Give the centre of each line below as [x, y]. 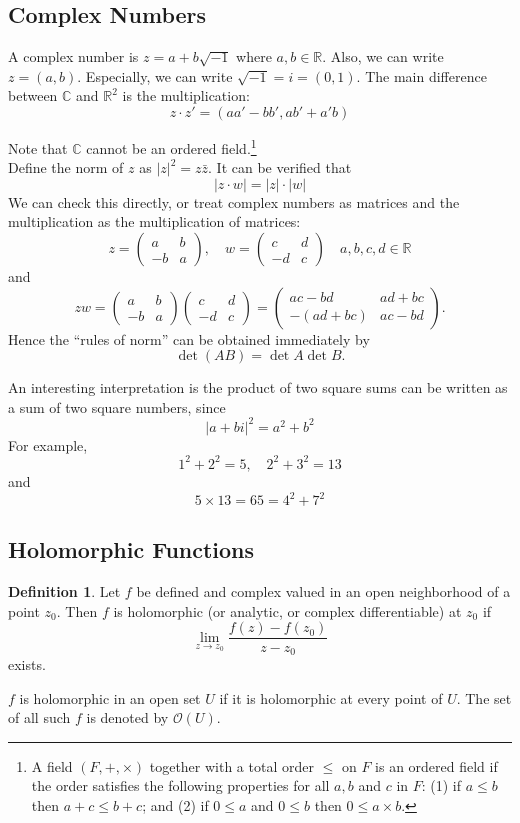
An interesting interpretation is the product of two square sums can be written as [258, 387]
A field [52, 765]
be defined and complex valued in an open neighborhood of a [323, 591]
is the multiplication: [186, 95]
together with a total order [231, 765]
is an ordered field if [436, 765]
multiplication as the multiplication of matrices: [154, 221]
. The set [484, 697]
